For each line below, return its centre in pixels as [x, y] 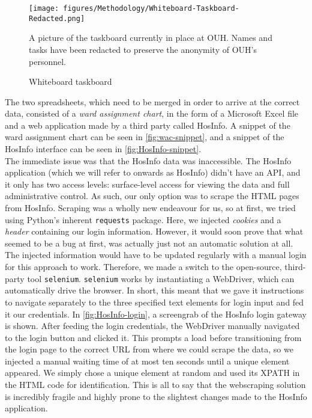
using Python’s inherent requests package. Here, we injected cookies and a [143, 219]
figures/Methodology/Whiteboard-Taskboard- [151, 8]
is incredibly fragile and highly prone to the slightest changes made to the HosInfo [156, 396]
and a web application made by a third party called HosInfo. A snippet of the [148, 125]
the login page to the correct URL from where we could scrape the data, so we [149, 349]
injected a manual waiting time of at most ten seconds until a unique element [147, 361]
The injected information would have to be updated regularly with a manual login [156, 255]
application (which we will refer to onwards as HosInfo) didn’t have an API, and [153, 172]
